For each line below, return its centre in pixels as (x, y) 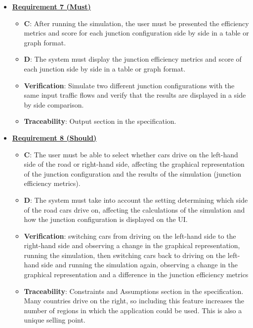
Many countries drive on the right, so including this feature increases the (134, 301)
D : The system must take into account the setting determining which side (136, 200)
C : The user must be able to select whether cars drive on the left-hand (131, 154)
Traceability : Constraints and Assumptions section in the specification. (134, 291)
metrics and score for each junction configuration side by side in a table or (136, 33)
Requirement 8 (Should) (54, 137)
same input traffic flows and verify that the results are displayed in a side (135, 95)
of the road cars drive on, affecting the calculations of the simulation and (134, 209)
